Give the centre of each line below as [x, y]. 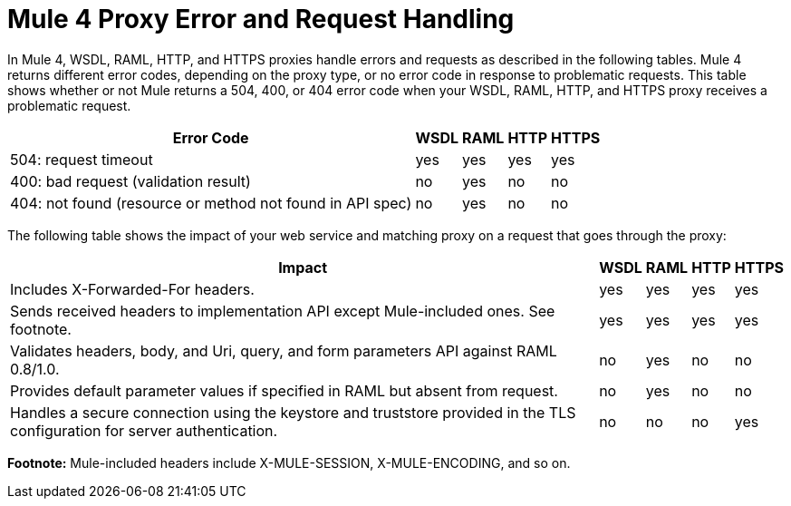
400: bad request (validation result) [130, 181]
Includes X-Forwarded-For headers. [132, 289]
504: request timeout [82, 159]
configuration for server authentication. [144, 430]
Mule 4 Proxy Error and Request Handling [261, 19]
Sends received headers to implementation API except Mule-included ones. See [283, 311]
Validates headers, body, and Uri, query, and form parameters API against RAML [284, 350]
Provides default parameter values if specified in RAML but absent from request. [284, 390]
